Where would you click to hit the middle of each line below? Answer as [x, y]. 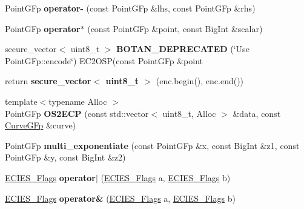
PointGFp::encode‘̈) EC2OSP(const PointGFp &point [104, 60]
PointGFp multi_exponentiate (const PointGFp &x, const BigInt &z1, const [152, 145]
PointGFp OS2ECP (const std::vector [77, 113]
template [21, 101]
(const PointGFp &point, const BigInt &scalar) [175, 28]
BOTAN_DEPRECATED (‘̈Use [183, 49]
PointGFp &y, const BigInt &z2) [65, 157]
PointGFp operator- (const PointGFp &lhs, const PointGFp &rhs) [130, 8]
